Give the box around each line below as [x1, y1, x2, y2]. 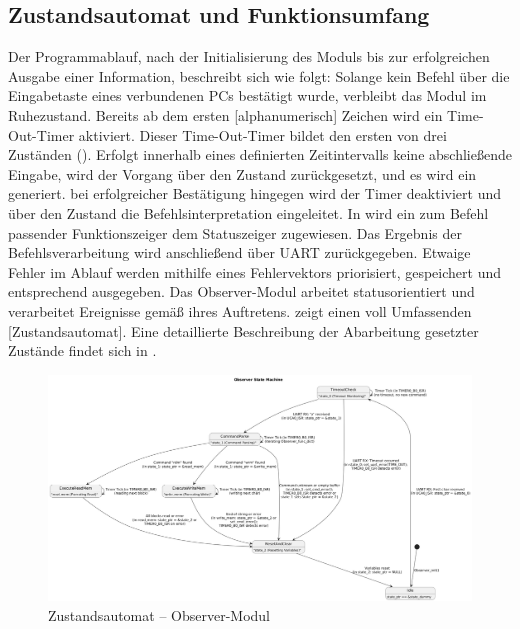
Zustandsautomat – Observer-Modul [48, 604, 270, 625]
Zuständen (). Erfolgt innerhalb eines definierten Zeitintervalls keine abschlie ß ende [8, 144, 512, 165]
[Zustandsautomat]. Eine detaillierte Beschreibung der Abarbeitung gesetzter [8, 320, 479, 341]
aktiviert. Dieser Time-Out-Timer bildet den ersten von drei [78, 124, 447, 145]
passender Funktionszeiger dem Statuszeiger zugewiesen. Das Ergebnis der [8, 222, 462, 243]
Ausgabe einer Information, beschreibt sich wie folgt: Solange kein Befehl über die [8, 65, 510, 86]
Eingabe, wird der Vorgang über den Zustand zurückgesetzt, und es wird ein [8, 163, 477, 184]
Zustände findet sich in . [8, 340, 157, 361]
